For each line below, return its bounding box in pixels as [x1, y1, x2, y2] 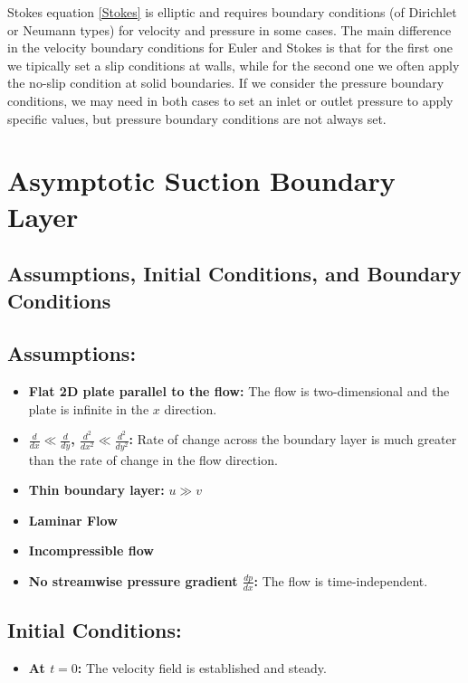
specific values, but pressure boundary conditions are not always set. [7, 109, 387, 128]
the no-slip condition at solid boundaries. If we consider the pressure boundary [7, 73, 444, 92]
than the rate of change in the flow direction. [28, 450, 278, 469]
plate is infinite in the [28, 399, 149, 418]
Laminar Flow [28, 510, 118, 529]
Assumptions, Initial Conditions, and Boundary [7, 260, 462, 288]
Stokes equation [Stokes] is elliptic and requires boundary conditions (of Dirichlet [7, 3, 457, 21]
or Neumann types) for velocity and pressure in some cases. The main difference [7, 20, 452, 39]
